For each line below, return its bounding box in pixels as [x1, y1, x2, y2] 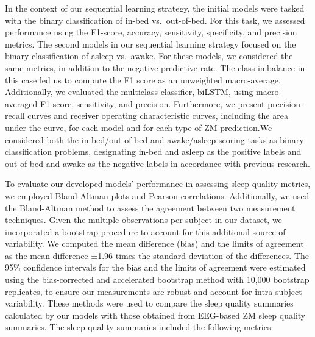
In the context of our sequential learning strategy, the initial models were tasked [5, 2, 305, 14]
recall [5, 109, 25, 122]
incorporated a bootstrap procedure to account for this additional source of [5, 225, 286, 238]
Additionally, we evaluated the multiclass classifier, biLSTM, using [5, 85, 253, 98]
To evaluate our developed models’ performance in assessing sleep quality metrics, [5, 177, 311, 190]
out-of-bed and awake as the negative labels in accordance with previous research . [5, 157, 310, 169]
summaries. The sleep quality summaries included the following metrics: [5, 321, 274, 333]
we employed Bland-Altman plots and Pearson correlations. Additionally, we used [5, 189, 310, 202]
